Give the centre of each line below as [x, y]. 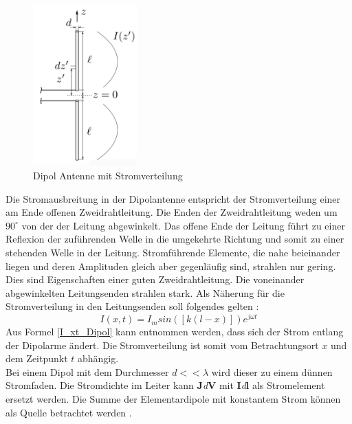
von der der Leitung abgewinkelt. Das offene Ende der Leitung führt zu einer [183, 225]
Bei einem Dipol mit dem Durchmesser [87, 371]
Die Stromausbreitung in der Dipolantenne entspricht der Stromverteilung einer [173, 198]
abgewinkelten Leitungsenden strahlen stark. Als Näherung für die [145, 292]
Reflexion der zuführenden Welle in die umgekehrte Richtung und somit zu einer [175, 239]
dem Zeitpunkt [37, 358]
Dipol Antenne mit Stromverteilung [108, 176]
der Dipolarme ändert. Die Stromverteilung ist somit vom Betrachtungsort [162, 345]
